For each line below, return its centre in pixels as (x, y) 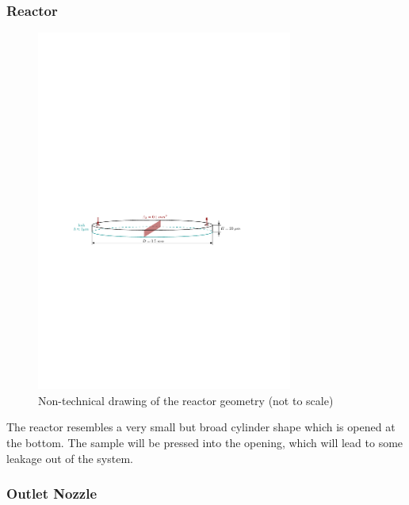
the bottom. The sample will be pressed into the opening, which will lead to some (205, 442)
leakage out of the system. (70, 458)
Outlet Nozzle (52, 494)
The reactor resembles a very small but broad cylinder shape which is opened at (201, 427)
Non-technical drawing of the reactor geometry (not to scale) (186, 400)
